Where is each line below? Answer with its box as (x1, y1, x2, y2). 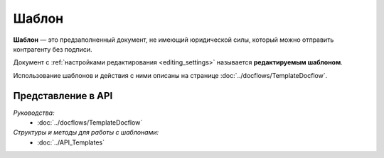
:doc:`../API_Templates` (37, 138, 105, 147)
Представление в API (13, 89, 113, 102)
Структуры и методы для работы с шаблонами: (13, 128, 159, 137)
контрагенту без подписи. (13, 45, 92, 53)
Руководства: (13, 108, 55, 117)
